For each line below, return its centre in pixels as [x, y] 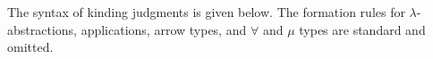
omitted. [30, 47]
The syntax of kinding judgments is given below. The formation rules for [206, 12]
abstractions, [42, 29]
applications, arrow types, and [164, 29]
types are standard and [362, 29]
